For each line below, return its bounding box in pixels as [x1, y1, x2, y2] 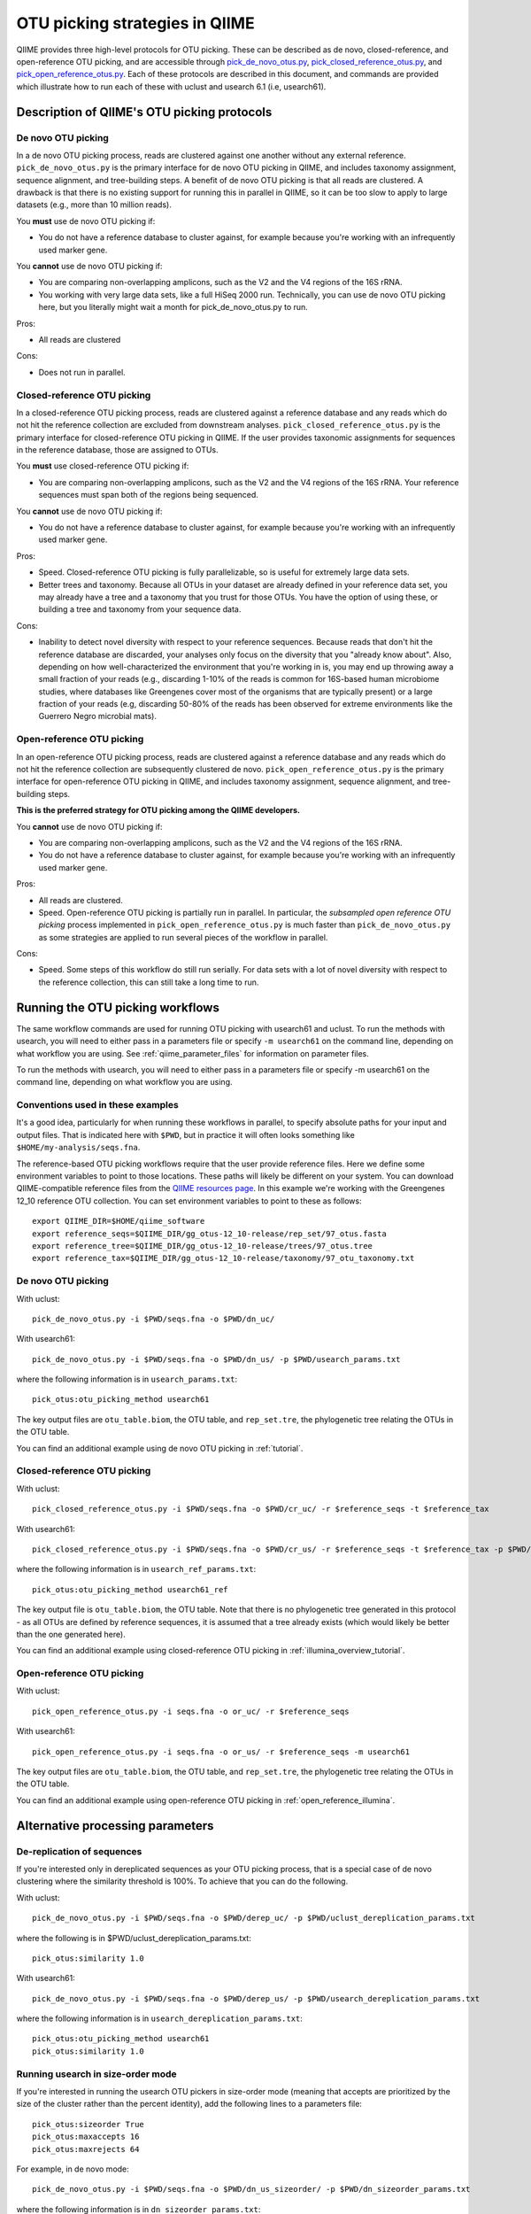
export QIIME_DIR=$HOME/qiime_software [32, 1216, 205, 1227]
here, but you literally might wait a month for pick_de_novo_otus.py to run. [38, 302, 309, 313]
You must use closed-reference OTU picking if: [16, 461, 189, 471]
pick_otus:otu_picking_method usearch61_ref [32, 1584, 229, 1594]
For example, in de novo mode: [16, 2164, 130, 2174]
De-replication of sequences [16, 1845, 142, 1857]
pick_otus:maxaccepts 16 [32, 2132, 140, 2142]
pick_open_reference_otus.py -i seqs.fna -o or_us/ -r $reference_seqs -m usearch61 [32, 1746, 411, 1757]
